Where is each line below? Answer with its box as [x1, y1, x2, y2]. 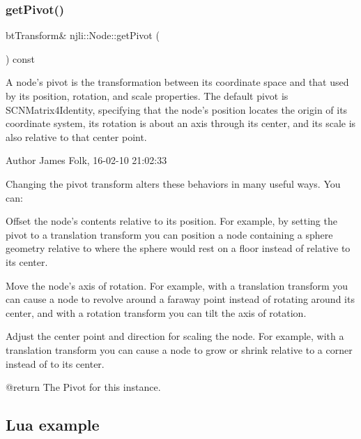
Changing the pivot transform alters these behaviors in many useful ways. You [6, 176, 341, 191]
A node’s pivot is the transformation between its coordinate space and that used [6, 75, 349, 89]
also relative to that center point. [6, 129, 147, 144]
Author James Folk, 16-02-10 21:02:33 [6, 153, 167, 168]
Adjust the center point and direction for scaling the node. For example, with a [6, 329, 344, 343]
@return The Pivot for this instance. [6, 380, 161, 394]
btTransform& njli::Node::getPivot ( [6, 28, 160, 43]
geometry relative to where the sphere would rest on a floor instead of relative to [6, 241, 351, 255]
